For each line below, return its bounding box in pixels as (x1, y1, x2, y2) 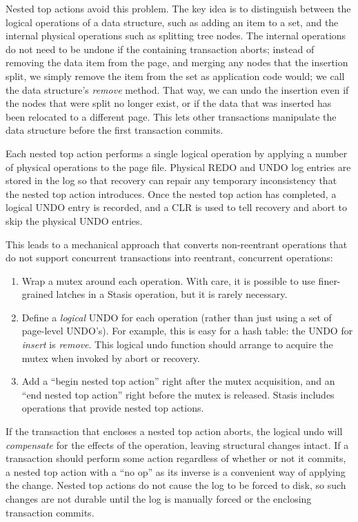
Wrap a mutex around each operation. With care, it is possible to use (21, 273, 315, 288)
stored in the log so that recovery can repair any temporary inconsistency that (6, 173, 337, 188)
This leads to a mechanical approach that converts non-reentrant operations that (6, 237, 348, 251)
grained (21, 287, 53, 301)
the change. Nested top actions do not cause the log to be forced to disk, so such (6, 478, 346, 492)
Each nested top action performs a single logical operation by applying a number (6, 145, 348, 160)
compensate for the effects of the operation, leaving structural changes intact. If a (6, 437, 349, 452)
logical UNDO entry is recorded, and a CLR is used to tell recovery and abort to (6, 200, 347, 214)
